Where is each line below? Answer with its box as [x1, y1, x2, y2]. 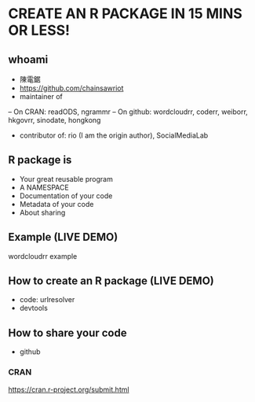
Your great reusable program [19, 174, 114, 183]
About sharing [19, 208, 66, 217]
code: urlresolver [19, 295, 75, 304]
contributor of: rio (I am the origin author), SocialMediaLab [19, 131, 209, 140]
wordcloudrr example [8, 251, 78, 260]
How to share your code [8, 326, 127, 339]
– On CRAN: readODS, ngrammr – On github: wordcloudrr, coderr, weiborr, [8, 107, 249, 116]
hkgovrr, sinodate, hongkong [8, 116, 101, 124]
